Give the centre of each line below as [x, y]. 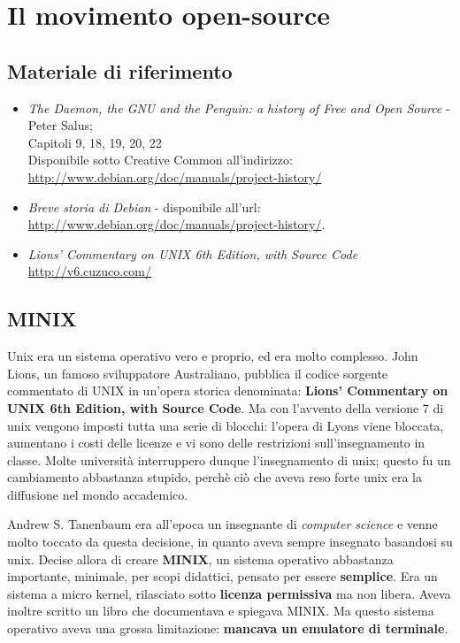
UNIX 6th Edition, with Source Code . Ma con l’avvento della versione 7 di [226, 407]
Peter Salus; [60, 125]
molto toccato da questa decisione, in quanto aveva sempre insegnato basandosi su [230, 542]
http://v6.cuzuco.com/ [90, 271]
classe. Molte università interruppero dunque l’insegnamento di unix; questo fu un [229, 459]
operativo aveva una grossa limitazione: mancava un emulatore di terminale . [228, 628]
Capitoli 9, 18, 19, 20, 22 [95, 142]
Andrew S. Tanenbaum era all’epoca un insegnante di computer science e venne [222, 524]
